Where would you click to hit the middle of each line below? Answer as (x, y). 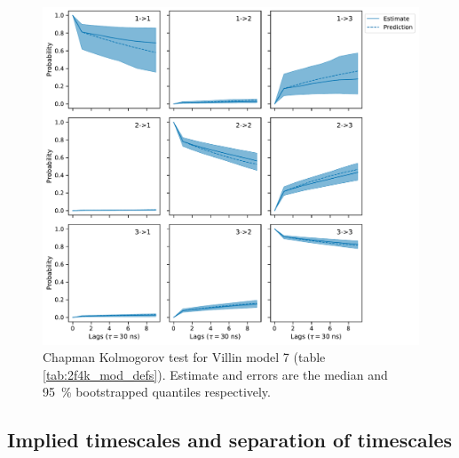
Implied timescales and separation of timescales (229, 440)
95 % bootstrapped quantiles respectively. (157, 392)
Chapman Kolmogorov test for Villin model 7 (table (184, 357)
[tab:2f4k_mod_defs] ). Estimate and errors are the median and (215, 374)
